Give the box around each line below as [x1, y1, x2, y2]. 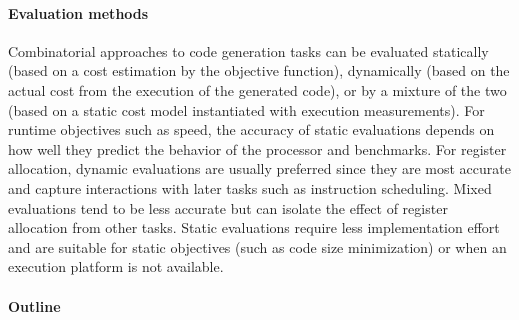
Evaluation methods [8, 2, 149, 23]
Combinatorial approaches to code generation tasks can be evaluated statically [8, 40, 489, 61]
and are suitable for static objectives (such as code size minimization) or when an [8, 236, 507, 257]
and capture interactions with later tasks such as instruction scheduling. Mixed [8, 177, 492, 198]
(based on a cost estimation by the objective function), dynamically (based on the [8, 60, 510, 81]
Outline [8, 295, 61, 316]
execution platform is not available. [8, 256, 224, 277]
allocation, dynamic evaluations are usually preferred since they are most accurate [8, 158, 511, 179]
